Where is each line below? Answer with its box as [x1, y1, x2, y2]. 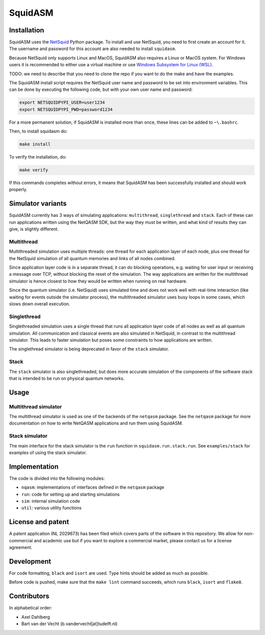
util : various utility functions [21, 505, 82, 511]
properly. [9, 186, 27, 192]
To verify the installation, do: [9, 154, 67, 160]
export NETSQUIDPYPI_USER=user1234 [19, 100, 105, 106]
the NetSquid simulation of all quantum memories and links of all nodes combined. [9, 255, 176, 261]
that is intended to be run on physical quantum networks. [9, 375, 125, 381]
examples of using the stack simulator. [9, 450, 87, 455]
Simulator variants [9, 199, 67, 208]
